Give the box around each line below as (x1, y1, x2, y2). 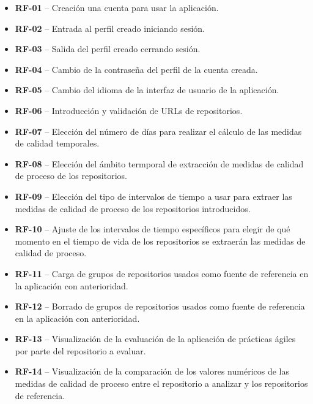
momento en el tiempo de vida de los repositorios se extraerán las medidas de (15, 234, 306, 247)
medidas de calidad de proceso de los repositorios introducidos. (15, 202, 251, 215)
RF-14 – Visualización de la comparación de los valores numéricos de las (15, 365, 289, 378)
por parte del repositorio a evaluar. (15, 344, 146, 357)
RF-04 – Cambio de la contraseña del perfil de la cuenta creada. (15, 63, 258, 75)
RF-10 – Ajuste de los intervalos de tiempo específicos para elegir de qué (15, 223, 290, 235)
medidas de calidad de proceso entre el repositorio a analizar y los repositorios (15, 377, 308, 390)
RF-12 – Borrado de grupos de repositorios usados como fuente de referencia (15, 300, 305, 313)
